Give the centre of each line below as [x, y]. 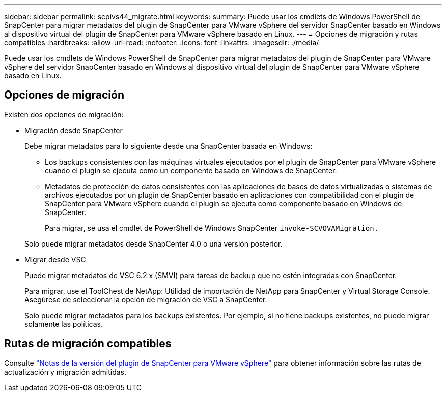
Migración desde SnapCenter [74, 130]
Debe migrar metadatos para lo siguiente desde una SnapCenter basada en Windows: [169, 146]
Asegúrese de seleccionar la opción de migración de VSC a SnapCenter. [146, 299]
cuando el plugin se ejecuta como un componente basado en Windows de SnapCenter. [191, 170]
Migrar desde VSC [55, 259]
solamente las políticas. [64, 324]
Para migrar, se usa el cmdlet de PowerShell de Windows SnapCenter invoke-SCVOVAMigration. [212, 228]
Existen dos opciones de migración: [64, 114]
